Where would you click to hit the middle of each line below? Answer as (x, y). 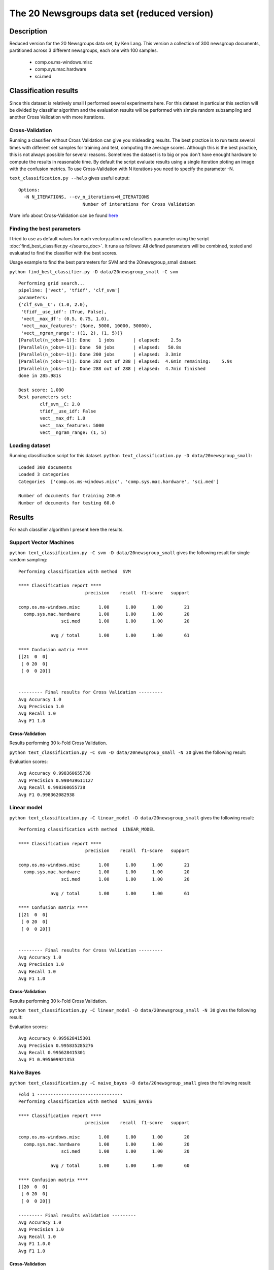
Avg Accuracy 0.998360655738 (55, 773)
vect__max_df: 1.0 (63, 418)
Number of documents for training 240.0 (69, 496)
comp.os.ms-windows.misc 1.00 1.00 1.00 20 (104, 1137)
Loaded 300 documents (45, 467)
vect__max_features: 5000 (72, 425)
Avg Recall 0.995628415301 (52, 1052)
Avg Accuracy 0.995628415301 (55, 1038)
